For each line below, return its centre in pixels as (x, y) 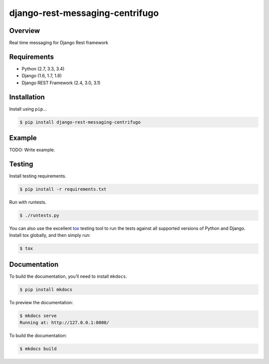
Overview (25, 31)
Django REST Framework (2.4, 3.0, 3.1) (61, 83)
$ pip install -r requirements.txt (63, 189)
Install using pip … (28, 109)
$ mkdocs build (38, 349)
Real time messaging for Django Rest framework (59, 43)
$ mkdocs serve (38, 316)
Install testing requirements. (38, 176)
